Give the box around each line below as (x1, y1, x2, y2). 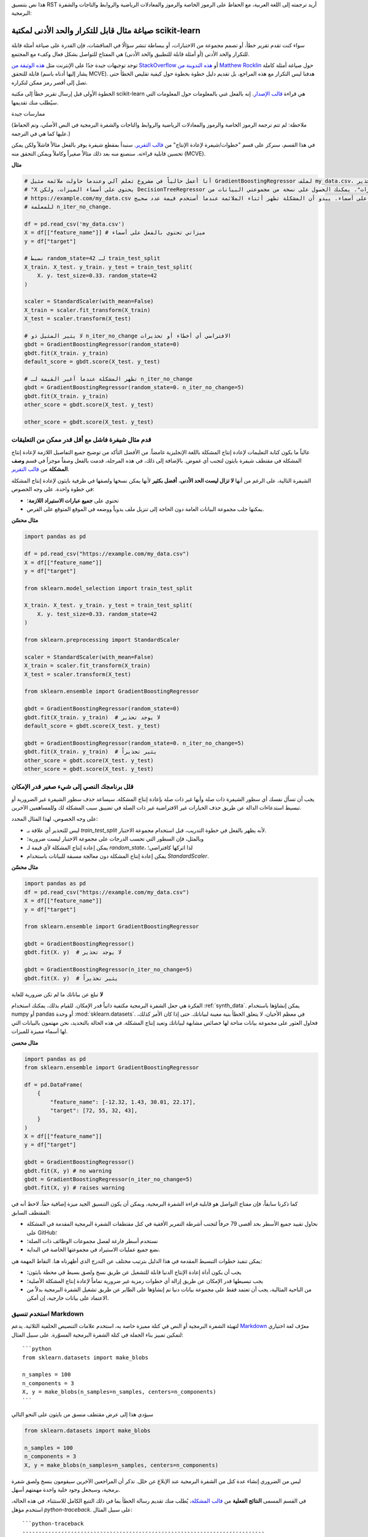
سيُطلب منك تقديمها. (11, 98, 59, 106)
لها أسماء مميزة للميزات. (11, 1027, 68, 1035)
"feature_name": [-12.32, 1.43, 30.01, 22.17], (50, 1098, 196, 1105)
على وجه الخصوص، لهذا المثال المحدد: (11, 815, 98, 823)
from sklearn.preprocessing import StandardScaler (24, 636, 180, 644)
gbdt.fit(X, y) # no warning (24, 1167, 112, 1174)
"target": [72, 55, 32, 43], (50, 1107, 138, 1114)
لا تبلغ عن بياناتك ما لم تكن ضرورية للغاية (11, 990, 104, 998)
